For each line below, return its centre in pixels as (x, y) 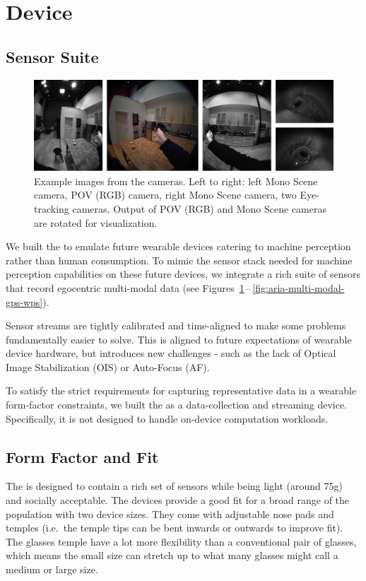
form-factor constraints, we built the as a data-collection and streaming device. (177, 405)
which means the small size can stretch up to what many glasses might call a (172, 555)
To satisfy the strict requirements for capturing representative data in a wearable (181, 391)
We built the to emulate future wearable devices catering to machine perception (178, 246)
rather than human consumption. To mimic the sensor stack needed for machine (179, 260)
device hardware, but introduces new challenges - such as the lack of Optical (171, 353)
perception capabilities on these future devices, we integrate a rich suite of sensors (183, 274)
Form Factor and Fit (82, 456)
